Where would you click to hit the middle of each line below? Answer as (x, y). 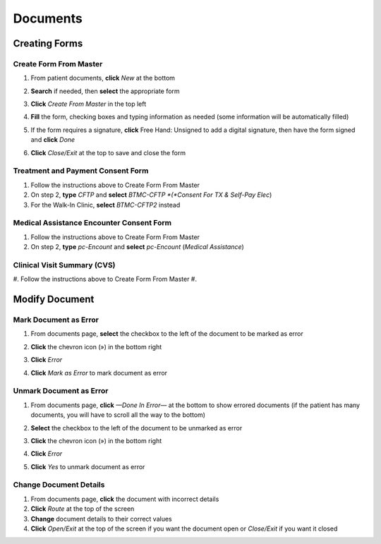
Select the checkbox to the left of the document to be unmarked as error (137, 428)
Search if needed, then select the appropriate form (105, 91)
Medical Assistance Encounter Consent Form (92, 223)
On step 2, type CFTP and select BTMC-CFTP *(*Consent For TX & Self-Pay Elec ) (151, 195)
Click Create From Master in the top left (89, 104)
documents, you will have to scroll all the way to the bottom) (118, 415)
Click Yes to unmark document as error (88, 466)
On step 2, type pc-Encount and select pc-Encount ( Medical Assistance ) (138, 247)
